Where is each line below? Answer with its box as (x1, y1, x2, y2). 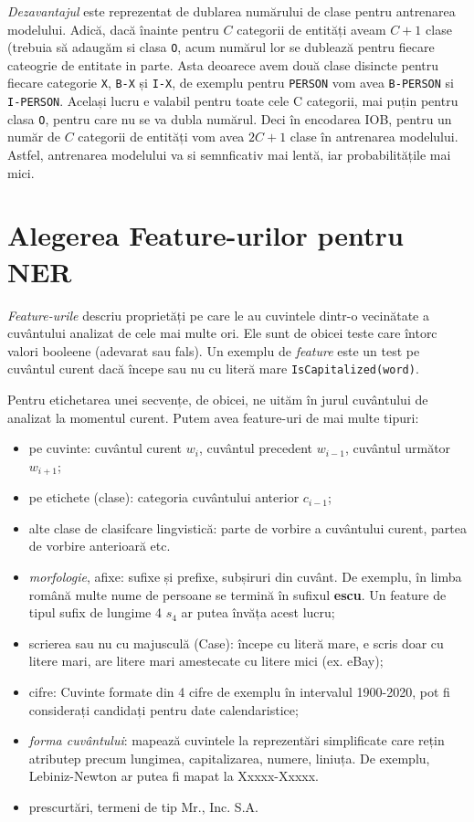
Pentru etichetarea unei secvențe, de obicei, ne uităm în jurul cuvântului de (7, 389, 428, 408)
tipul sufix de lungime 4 (28, 603, 162, 622)
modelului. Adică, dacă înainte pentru (7, 19, 219, 38)
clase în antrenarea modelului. (290, 127, 458, 146)
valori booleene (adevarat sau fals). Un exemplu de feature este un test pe (7, 341, 420, 360)
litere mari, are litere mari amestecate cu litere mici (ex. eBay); (28, 651, 384, 670)
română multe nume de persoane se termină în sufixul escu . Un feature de (28, 585, 447, 604)
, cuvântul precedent (198, 438, 313, 458)
